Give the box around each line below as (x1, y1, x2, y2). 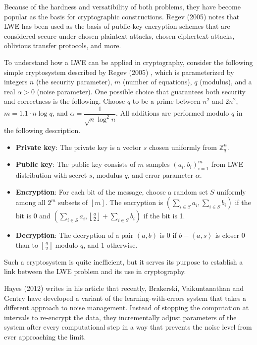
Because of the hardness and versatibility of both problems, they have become (4, 1, 241, 11)
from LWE (211, 159, 243, 169)
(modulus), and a (200, 76, 252, 87)
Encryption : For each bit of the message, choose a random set (15, 186, 208, 197)
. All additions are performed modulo (116, 108, 229, 118)
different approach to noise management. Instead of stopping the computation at (4, 302, 249, 313)
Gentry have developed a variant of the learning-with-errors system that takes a (4, 292, 247, 303)
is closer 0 (215, 230, 245, 240)
